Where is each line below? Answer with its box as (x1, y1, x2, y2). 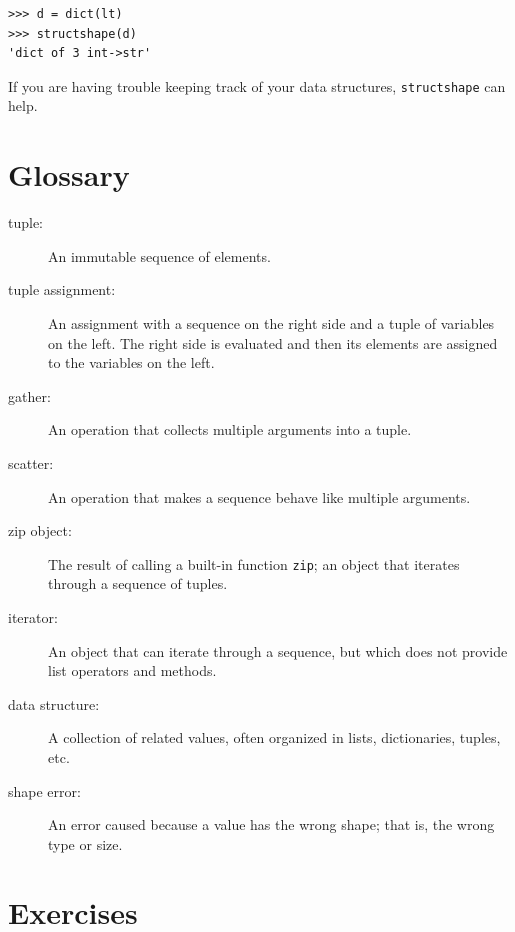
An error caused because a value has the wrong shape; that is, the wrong (48, 814, 495, 835)
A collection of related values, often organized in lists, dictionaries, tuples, (48, 727, 501, 748)
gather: (8, 385, 51, 406)
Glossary (8, 154, 130, 195)
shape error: (8, 780, 81, 801)
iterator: (8, 606, 58, 627)
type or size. (48, 833, 123, 854)
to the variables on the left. (48, 352, 215, 373)
